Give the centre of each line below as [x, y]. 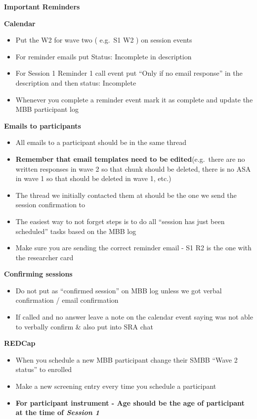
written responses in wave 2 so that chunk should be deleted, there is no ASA [133, 168]
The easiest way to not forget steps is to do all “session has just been [120, 221]
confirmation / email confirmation [67, 300]
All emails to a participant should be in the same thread [101, 142]
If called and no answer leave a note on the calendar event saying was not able [134, 317]
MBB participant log [47, 109]
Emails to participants [43, 125]
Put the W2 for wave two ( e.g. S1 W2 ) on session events [104, 40]
